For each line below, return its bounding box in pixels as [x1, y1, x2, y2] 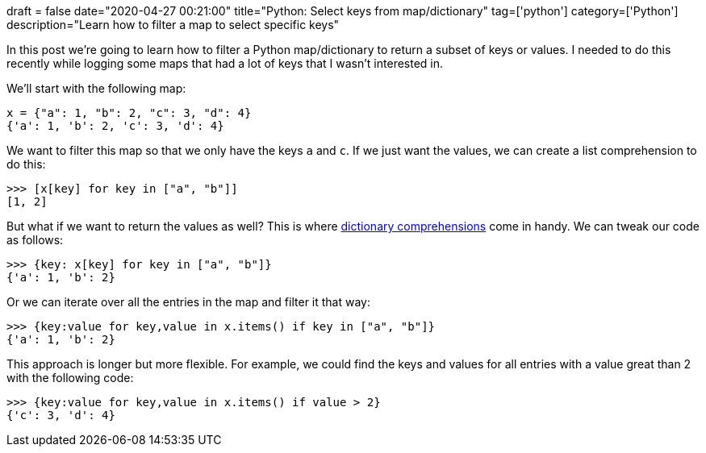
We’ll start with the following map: [6, 81, 186, 95]
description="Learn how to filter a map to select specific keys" [6, 18, 340, 31]
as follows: [6, 233, 64, 247]
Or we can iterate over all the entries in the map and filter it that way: [6, 295, 370, 309]
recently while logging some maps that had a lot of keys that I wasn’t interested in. [6, 56, 444, 70]
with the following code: [6, 371, 134, 384]
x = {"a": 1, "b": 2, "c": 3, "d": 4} [6, 106, 252, 119]
